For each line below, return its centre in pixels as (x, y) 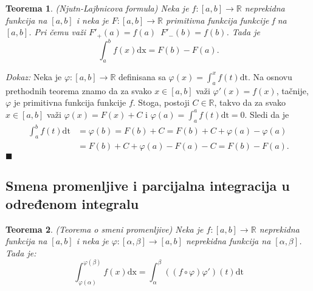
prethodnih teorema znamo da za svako (79, 90)
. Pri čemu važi (57, 32)
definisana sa (142, 76)
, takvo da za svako (250, 102)
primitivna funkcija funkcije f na (226, 20)
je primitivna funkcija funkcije (70, 102)
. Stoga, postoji (161, 102)
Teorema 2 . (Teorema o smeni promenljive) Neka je (105, 229)
